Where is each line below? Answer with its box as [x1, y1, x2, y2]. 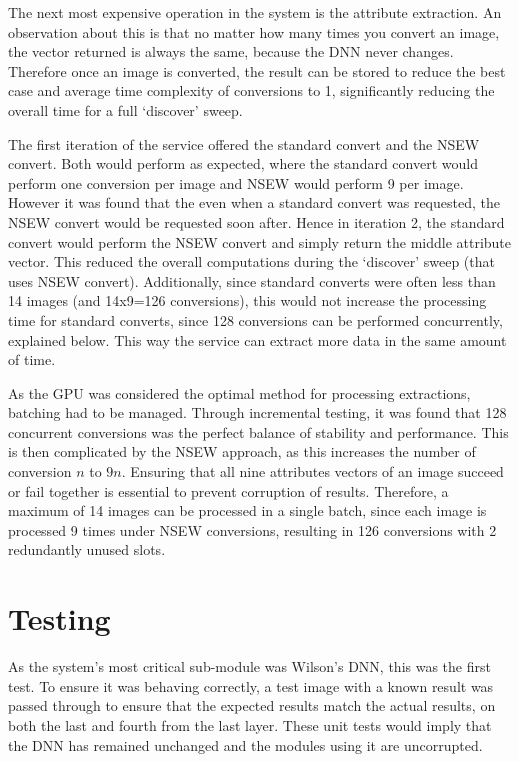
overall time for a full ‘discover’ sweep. [8, 99, 243, 120]
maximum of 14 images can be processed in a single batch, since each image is [8, 500, 487, 521]
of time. [8, 349, 56, 370]
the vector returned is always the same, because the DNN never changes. [8, 41, 454, 62]
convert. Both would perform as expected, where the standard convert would [8, 153, 478, 174]
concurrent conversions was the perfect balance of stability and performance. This [8, 421, 509, 442]
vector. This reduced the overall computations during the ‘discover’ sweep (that [8, 251, 495, 272]
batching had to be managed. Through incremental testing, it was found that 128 [8, 402, 507, 423]
